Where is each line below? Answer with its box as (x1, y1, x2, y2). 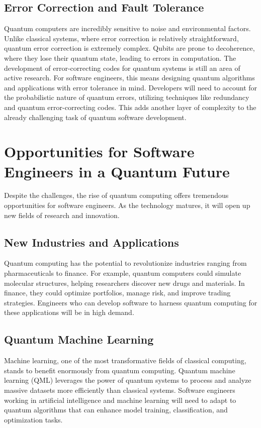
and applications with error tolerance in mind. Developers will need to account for (4, 82, 257, 92)
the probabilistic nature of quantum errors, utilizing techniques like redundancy (4, 92, 249, 102)
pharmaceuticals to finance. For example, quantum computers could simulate (4, 268, 241, 278)
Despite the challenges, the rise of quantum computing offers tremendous (4, 190, 229, 200)
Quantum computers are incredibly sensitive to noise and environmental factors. (4, 23, 251, 34)
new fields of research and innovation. (4, 209, 120, 220)
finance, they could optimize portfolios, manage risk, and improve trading (4, 287, 231, 298)
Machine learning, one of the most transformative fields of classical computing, (4, 355, 246, 366)
